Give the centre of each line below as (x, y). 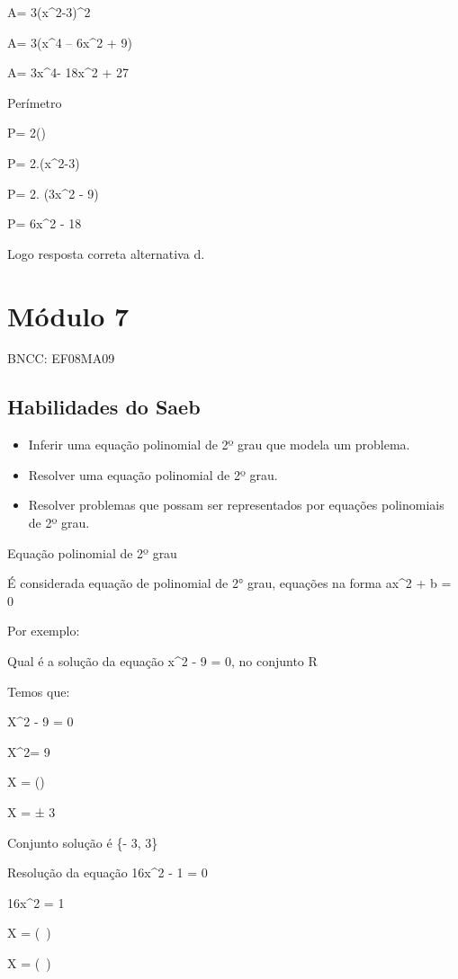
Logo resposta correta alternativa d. (106, 253)
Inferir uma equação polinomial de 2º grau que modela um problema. (219, 445)
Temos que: (39, 691)
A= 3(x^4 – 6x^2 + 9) (70, 42)
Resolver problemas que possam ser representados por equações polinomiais (236, 505)
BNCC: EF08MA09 (61, 358)
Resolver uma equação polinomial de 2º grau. (153, 474)
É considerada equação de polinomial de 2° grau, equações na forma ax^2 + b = (229, 583)
